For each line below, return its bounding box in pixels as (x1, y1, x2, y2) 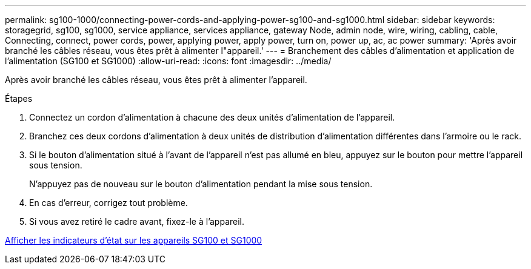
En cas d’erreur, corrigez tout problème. (29, 198, 188, 208)
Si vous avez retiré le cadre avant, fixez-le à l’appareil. (29, 216, 245, 227)
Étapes (5, 93, 33, 104)
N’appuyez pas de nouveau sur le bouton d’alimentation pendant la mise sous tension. (29, 179, 373, 189)
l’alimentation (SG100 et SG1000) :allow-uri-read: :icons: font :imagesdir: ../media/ (5, 56, 332, 66)
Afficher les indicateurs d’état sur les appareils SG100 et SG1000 (5, 235, 262, 245)
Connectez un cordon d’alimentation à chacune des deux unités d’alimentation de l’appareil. (29, 112, 395, 122)
